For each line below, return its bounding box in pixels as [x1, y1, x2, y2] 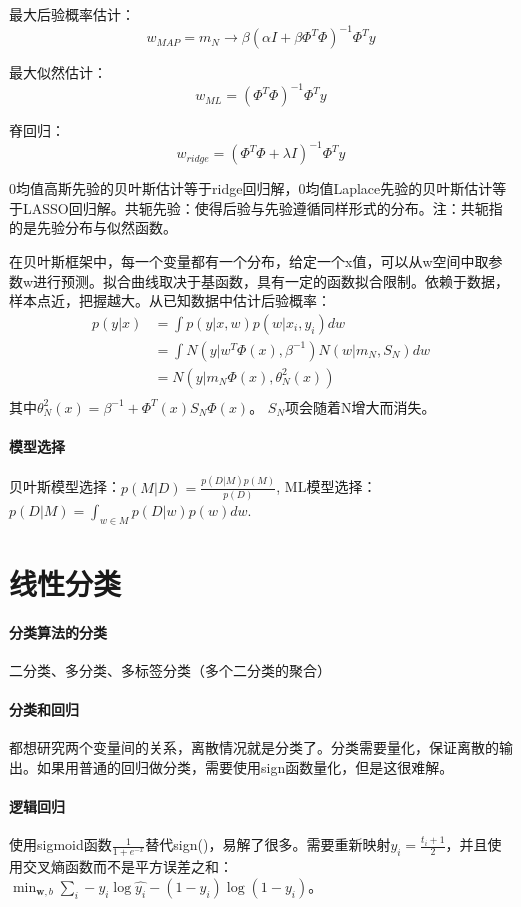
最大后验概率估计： [9, 4, 135, 24]
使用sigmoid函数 [9, 834, 112, 855]
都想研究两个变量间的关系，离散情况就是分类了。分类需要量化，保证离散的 [9, 737, 499, 758]
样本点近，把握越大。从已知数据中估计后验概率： [9, 290, 331, 311]
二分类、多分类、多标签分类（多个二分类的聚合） [9, 659, 331, 680]
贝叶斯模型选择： [9, 476, 121, 497]
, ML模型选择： [276, 476, 377, 497]
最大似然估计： [9, 62, 107, 83]
